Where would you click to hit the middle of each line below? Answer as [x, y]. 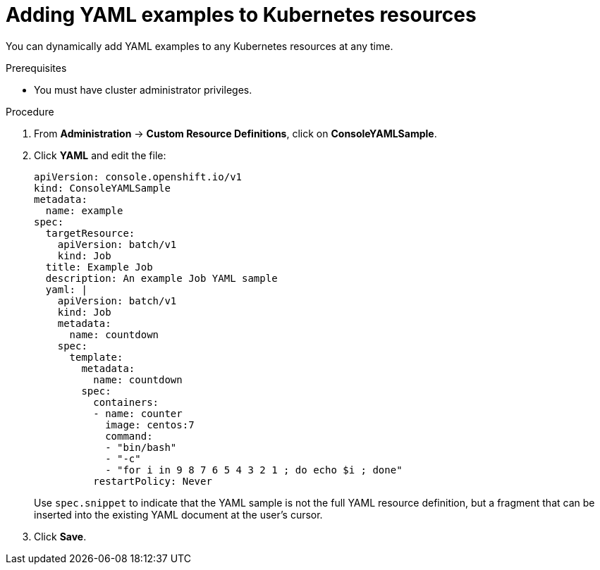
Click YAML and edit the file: [100, 155]
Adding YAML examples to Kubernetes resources [241, 15]
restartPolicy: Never [153, 481]
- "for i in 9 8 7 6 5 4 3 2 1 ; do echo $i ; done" [254, 470]
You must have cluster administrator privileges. [143, 89]
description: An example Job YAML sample [161, 278]
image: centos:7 [150, 425]
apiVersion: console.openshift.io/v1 [138, 176]
